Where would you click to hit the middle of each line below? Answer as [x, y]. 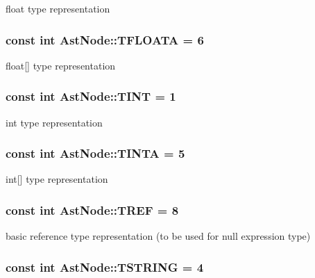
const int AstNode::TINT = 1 [91, 96]
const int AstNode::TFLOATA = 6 [105, 39]
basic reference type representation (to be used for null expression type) [158, 236]
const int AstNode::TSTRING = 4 [105, 267]
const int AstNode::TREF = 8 [92, 210]
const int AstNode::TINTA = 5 [95, 153]
